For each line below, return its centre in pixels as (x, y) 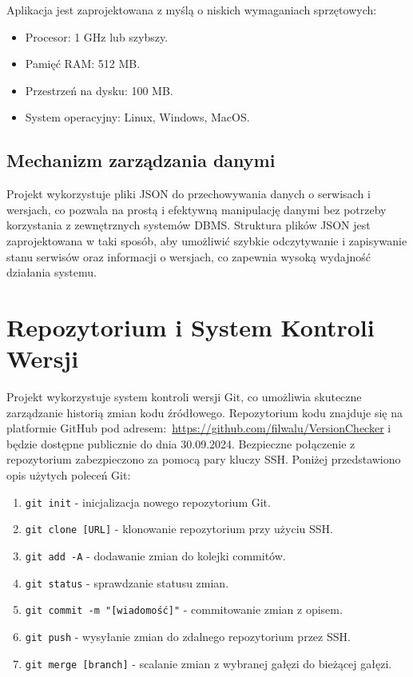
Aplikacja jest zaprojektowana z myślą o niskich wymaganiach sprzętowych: (192, 10)
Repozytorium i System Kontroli (191, 327)
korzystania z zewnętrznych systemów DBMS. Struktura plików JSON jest (189, 225)
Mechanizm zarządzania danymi (141, 160)
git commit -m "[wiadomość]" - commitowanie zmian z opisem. (184, 609)
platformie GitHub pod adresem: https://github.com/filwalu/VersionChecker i (199, 428)
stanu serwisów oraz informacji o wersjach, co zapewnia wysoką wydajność (189, 256)
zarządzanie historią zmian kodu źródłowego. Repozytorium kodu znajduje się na (205, 412)
